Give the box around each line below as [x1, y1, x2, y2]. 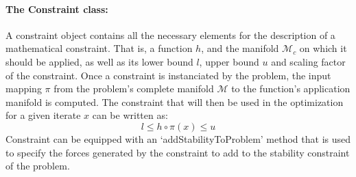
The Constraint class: [5, 1, 108, 16]
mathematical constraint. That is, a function [5, 41, 193, 55]
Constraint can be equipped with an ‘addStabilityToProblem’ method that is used [5, 131, 351, 146]
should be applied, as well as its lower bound [5, 54, 193, 68]
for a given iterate [5, 108, 81, 122]
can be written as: [92, 108, 168, 122]
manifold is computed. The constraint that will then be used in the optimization [5, 94, 344, 109]
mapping [5, 81, 42, 96]
